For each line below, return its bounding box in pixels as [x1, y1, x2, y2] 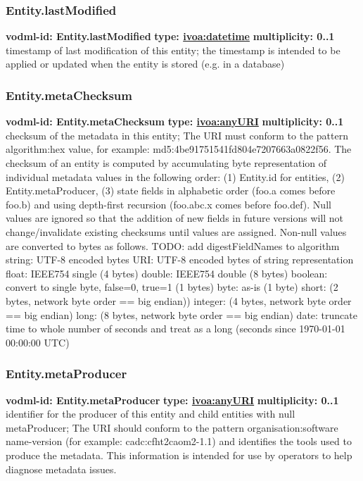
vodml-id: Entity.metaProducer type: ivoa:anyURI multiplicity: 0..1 [6, 392, 339, 407]
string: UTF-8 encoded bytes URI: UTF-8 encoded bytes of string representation [6, 252, 354, 267]
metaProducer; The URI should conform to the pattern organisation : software [6, 420, 338, 435]
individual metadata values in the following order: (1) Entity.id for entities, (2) [6, 169, 345, 184]
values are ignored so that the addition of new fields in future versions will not [6, 211, 344, 225]
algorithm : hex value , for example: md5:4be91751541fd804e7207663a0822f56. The [6, 142, 352, 156]
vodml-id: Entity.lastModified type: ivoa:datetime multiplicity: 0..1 [6, 29, 335, 44]
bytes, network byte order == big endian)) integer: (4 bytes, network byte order [6, 293, 352, 308]
